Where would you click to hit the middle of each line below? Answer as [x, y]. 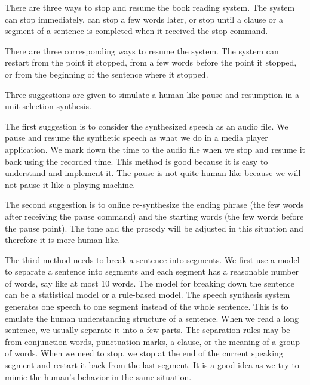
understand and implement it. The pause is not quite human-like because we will [153, 173]
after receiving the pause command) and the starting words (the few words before [154, 216]
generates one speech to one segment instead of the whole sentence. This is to [147, 307]
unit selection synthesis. [48, 106]
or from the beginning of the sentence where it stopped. [107, 74]
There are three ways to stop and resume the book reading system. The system [150, 7]
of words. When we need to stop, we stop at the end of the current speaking [144, 353]
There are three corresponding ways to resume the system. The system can [142, 50]
